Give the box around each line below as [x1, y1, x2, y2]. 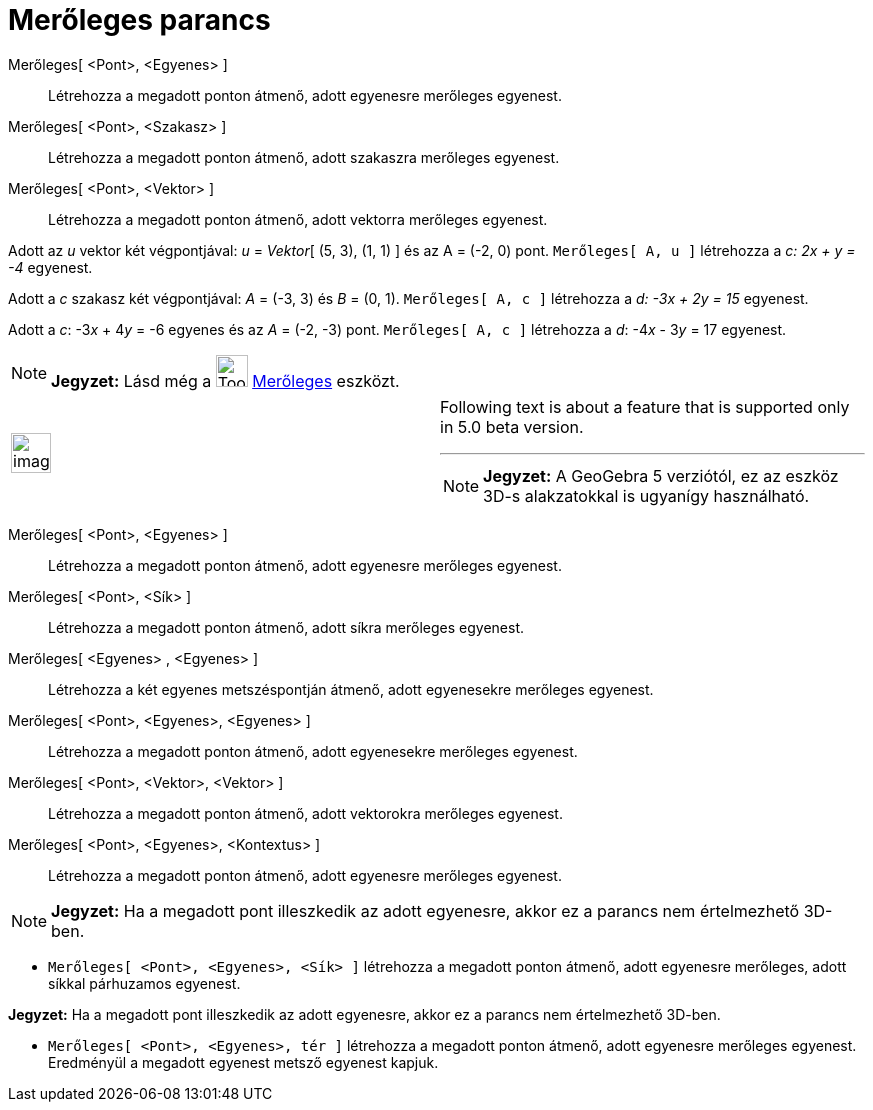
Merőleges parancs [8, 3, 271, 37]
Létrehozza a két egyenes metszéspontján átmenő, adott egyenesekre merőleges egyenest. [48, 680, 654, 698]
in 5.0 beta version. [440, 416, 584, 437]
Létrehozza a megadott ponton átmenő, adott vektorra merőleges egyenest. [48, 210, 548, 228]
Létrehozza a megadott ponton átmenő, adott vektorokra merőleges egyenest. [48, 804, 563, 822]
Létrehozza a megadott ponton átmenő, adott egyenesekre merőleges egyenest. [48, 742, 578, 760]
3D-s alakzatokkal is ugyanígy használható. [483, 485, 810, 506]
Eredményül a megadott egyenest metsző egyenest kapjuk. [48, 1053, 439, 1071]
